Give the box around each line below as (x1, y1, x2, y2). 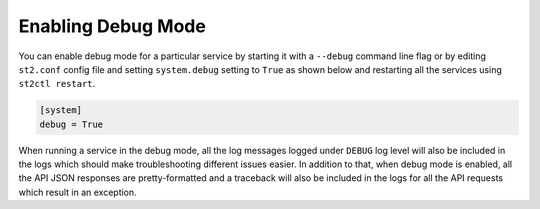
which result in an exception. (18, 186, 137, 198)
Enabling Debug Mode (18, 15, 207, 37)
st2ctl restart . (18, 78, 96, 90)
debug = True (39, 118, 104, 130)
